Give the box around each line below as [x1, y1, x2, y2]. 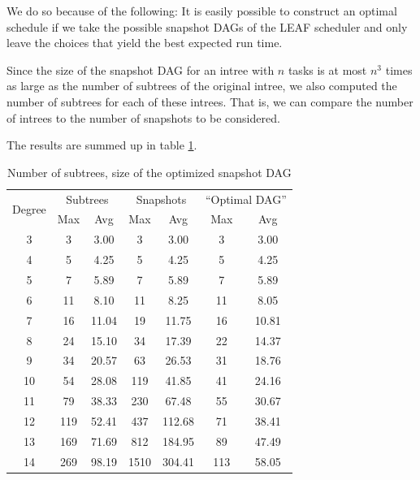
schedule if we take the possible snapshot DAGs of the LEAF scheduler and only [6, 18, 408, 35]
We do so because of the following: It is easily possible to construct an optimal [6, 2, 397, 19]
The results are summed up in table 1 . [6, 136, 197, 154]
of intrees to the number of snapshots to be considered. [6, 109, 280, 126]
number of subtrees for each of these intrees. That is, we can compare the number [6, 93, 414, 110]
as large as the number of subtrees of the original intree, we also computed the [6, 77, 397, 94]
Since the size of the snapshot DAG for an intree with [6, 61, 275, 78]
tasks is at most [288, 61, 367, 78]
